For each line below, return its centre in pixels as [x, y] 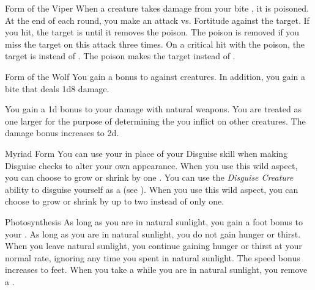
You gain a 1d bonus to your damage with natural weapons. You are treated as [153, 109]
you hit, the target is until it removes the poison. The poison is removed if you [152, 32]
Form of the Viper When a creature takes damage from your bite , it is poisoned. [157, 8]
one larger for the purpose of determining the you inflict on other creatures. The [155, 121]
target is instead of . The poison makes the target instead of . [120, 56]
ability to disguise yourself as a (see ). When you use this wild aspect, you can [152, 189]
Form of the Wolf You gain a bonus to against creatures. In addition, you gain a [155, 76]
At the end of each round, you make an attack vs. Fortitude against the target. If [157, 20]
